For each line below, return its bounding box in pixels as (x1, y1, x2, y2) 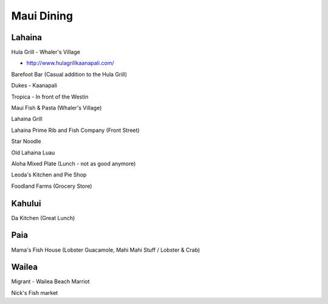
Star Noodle (11, 137, 42, 145)
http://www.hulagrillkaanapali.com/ (26, 60, 115, 67)
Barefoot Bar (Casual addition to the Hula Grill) (11, 71, 128, 78)
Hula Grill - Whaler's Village (11, 49, 80, 56)
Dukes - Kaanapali (11, 82, 58, 89)
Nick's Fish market (11, 289, 58, 296)
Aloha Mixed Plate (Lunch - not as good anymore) (11, 160, 136, 167)
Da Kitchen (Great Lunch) (11, 214, 75, 221)
